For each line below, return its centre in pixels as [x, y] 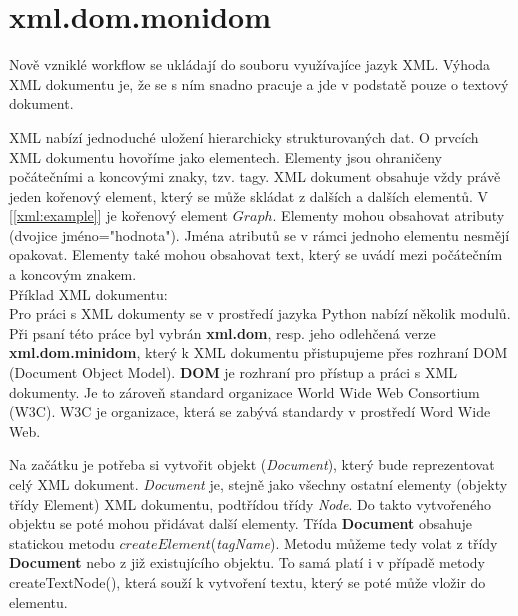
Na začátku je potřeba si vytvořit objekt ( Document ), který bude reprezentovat [252, 464]
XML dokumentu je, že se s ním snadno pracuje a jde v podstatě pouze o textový [259, 83]
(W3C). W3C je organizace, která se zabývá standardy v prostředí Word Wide [250, 411]
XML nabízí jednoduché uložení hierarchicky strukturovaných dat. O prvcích [244, 136]
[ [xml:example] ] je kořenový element [119, 215]
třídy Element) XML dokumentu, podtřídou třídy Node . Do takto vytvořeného [250, 503]
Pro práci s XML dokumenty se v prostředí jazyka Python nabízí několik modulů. [260, 313]
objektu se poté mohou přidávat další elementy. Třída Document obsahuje [240, 523]
